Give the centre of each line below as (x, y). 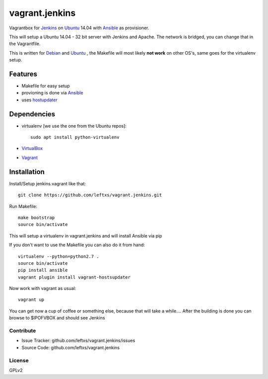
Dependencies (32, 114)
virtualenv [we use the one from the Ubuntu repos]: (74, 126)
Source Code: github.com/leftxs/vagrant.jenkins (71, 347)
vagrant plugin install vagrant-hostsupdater (74, 277)
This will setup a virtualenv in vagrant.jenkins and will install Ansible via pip (86, 235)
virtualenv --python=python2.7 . (59, 256)
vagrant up (31, 300)
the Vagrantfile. (25, 44)
